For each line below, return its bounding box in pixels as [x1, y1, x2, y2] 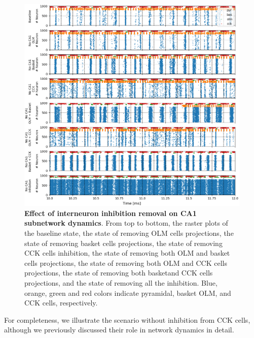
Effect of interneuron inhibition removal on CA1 [24, 207, 197, 218]
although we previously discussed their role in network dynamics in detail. [4, 324, 234, 335]
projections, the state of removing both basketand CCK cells [24, 267, 213, 278]
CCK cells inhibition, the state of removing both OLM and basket [24, 248, 230, 258]
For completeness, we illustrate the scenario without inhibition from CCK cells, [4, 314, 250, 325]
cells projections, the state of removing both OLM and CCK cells [24, 257, 227, 268]
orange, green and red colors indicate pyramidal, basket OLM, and [24, 287, 231, 298]
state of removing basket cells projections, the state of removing [24, 237, 223, 248]
